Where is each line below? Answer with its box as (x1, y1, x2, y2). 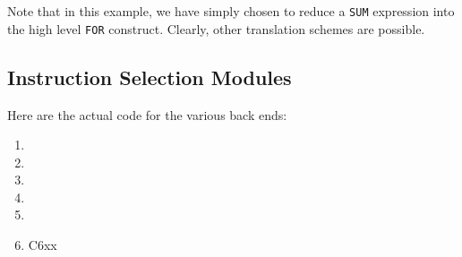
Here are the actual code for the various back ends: (7, 105, 287, 124)
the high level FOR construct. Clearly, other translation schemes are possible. (7, 19, 425, 38)
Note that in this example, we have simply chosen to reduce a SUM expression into (7, 2, 455, 20)
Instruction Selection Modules (7, 63, 292, 90)
